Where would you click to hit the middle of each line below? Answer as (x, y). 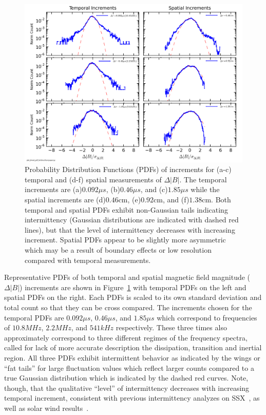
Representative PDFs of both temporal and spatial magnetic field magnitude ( (127, 277)
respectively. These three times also (171, 327)
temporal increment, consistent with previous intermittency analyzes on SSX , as (132, 398)
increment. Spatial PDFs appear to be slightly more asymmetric (125, 240)
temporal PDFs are (34, 317)
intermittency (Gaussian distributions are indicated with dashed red (132, 220)
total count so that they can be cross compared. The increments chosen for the (128, 307)
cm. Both (216, 200)
